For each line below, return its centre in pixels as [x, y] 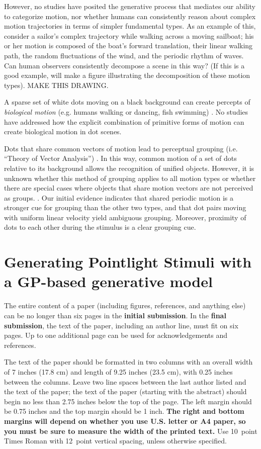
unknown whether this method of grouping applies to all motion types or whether [130, 178]
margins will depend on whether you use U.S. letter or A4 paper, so [125, 421]
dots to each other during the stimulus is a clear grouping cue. [100, 227]
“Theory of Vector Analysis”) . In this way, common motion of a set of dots [120, 158]
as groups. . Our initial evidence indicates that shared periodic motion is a [119, 197]
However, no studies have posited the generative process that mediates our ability [130, 6]
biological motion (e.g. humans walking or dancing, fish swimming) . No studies [126, 111]
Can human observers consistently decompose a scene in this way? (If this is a [124, 65]
